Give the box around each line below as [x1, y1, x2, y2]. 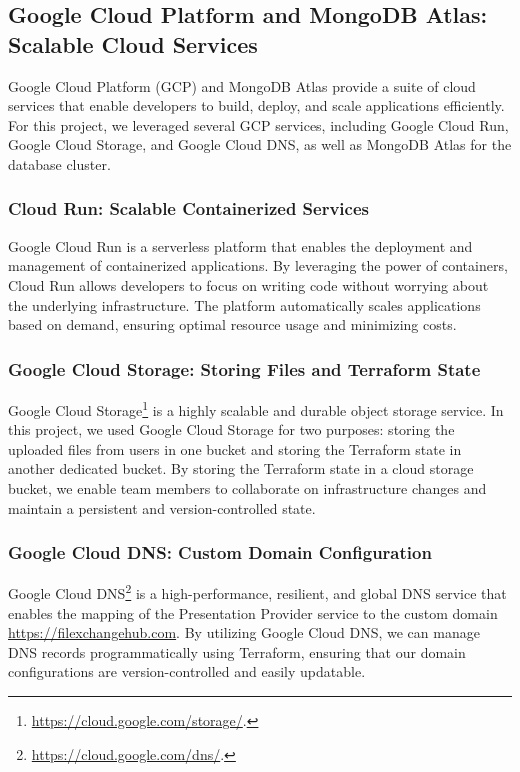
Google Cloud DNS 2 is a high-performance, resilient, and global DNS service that [8, 580, 507, 604]
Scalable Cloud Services [8, 28, 258, 59]
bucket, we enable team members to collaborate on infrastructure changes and [8, 478, 487, 498]
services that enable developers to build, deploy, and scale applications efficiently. [8, 95, 505, 116]
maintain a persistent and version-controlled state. [8, 497, 316, 518]
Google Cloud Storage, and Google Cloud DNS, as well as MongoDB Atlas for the [8, 134, 512, 155]
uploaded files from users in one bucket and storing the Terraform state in [8, 438, 462, 459]
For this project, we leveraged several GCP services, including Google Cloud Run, [8, 114, 509, 135]
